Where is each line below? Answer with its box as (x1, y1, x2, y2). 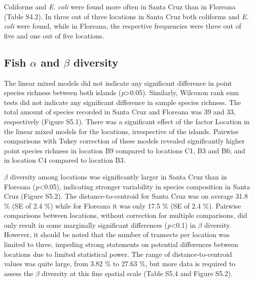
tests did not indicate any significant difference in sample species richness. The (4, 97, 241, 107)
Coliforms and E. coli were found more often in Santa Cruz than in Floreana (4, 1, 236, 11)
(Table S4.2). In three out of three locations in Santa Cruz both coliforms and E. (4, 11, 249, 21)
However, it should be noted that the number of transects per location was (4, 229, 230, 240)
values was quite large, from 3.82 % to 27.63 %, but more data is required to (4, 258, 235, 269)
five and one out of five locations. (4, 30, 105, 40)
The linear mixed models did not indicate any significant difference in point (4, 77, 232, 88)
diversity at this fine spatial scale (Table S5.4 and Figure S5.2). (41, 268, 233, 278)
